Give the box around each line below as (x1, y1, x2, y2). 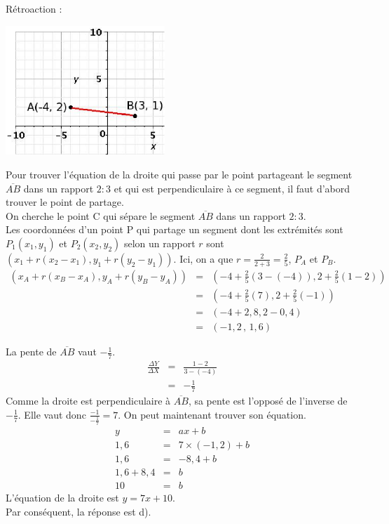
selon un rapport (123, 235, 196, 250)
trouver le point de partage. (6, 195, 124, 209)
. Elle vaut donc (18, 407, 86, 421)
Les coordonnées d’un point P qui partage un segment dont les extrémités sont (6, 222, 343, 237)
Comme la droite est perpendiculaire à (6, 393, 171, 408)
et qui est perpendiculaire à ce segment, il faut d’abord (114, 181, 350, 195)
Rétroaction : (6, 1, 62, 15)
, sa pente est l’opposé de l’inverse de (188, 393, 348, 408)
